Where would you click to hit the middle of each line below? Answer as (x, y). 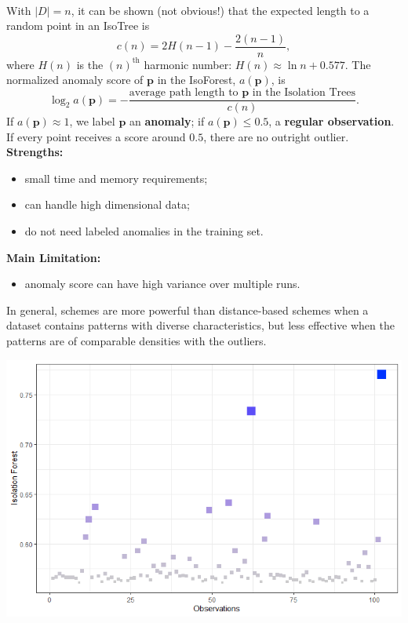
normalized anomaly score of (75, 80)
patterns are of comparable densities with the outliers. (137, 341)
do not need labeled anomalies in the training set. (144, 231)
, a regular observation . (331, 121)
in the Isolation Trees (304, 93)
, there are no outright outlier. (276, 136)
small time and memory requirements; (116, 178)
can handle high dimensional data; (107, 204)
